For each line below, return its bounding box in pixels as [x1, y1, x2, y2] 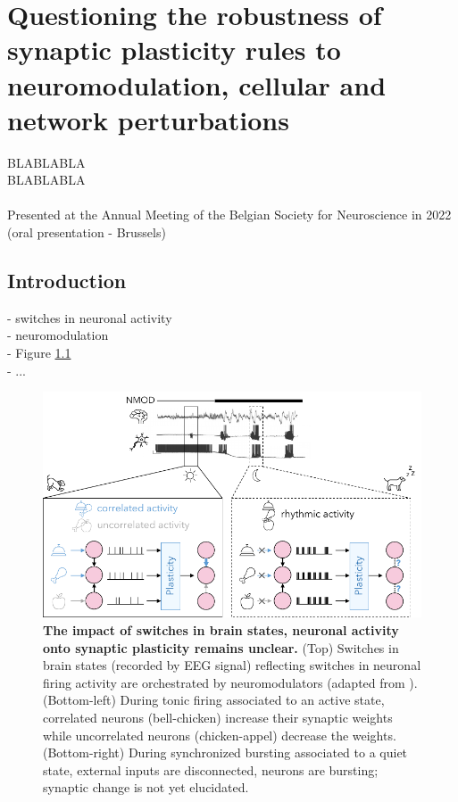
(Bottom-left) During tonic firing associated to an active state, [43, 690, 385, 709]
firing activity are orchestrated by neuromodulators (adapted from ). [43, 673, 418, 691]
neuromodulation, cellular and [7, 66, 387, 103]
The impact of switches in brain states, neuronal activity [43, 621, 399, 640]
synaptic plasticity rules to [7, 31, 341, 68]
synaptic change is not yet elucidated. [43, 778, 249, 797]
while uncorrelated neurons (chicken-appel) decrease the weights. [43, 725, 396, 744]
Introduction [7, 267, 127, 294]
